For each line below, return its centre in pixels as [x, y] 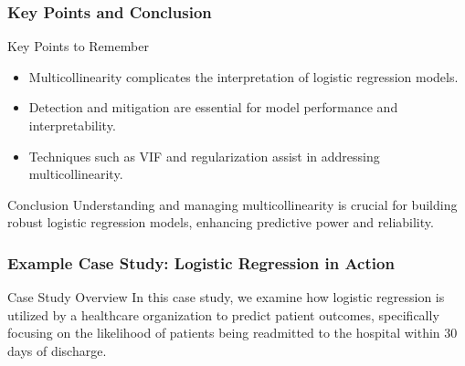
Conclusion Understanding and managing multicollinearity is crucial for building [232, 204]
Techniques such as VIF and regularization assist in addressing [204, 156]
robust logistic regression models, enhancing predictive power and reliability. [221, 222]
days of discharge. [57, 350]
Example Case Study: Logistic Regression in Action [201, 262]
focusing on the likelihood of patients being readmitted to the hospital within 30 [232, 333]
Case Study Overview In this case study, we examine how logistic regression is [226, 297]
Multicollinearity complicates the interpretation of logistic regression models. [243, 76]
